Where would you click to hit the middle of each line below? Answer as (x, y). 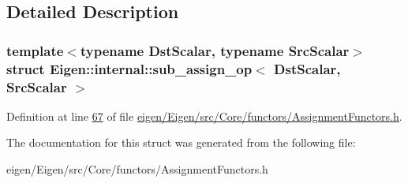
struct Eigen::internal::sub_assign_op (129, 68)
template (35, 50)
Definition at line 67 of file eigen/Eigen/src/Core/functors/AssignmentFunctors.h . (204, 116)
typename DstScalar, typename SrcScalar (215, 50)
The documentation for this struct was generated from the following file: (181, 142)
